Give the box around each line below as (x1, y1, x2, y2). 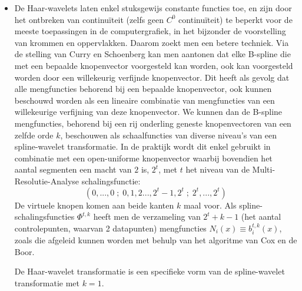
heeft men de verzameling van (93, 210, 201, 223)
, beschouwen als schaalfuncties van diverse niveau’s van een (60, 128, 277, 141)
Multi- (252, 163, 276, 176)
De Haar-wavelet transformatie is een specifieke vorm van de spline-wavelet (14, 265, 285, 277)
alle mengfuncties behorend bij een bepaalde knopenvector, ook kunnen (14, 82, 272, 95)
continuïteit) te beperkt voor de (178, 13, 293, 25)
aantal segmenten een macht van (14, 163, 132, 176)
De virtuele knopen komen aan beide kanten (14, 199, 174, 211)
